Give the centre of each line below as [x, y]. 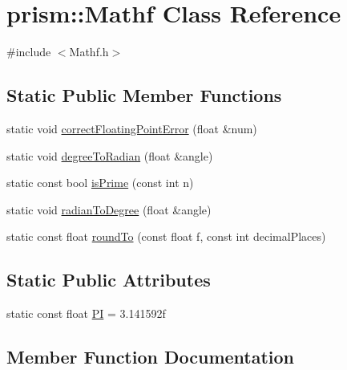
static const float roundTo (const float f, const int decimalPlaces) [166, 236]
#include [29, 52]
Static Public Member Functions [144, 95]
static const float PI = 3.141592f [86, 313]
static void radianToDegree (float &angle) [109, 209]
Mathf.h [89, 52]
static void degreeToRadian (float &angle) [110, 155]
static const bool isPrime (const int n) [100, 183]
